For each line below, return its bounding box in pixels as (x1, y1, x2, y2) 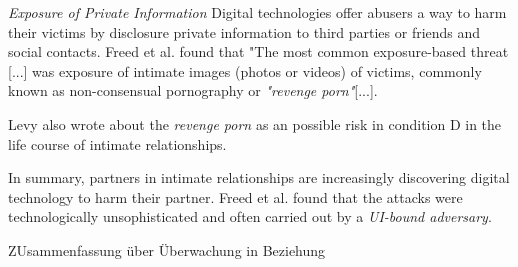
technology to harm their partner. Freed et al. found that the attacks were (8, 186, 463, 207)
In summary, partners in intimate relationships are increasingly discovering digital (8, 167, 510, 188)
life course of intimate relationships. (8, 133, 227, 154)
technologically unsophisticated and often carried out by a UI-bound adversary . (8, 206, 492, 227)
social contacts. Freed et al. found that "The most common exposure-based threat (8, 41, 509, 62)
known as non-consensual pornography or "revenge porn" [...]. (8, 80, 378, 101)
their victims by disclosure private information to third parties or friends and (8, 21, 481, 42)
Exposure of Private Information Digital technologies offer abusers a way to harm (8, 2, 507, 22)
